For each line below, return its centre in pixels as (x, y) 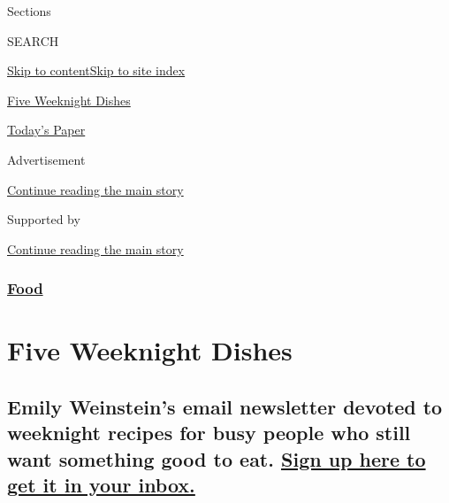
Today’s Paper (46, 130)
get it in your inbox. (101, 485)
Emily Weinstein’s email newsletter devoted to (225, 406)
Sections (29, 11)
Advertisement (46, 159)
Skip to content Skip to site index (96, 70)
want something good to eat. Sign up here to (217, 458)
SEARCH (33, 40)
